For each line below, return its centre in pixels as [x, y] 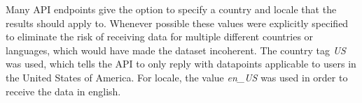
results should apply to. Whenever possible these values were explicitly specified [177, 23]
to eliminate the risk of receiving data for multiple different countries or [160, 37]
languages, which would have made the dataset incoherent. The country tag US [176, 50]
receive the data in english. [63, 91]
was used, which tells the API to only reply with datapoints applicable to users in [181, 64]
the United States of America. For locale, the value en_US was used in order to [177, 77]
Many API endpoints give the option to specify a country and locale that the [171, 9]
